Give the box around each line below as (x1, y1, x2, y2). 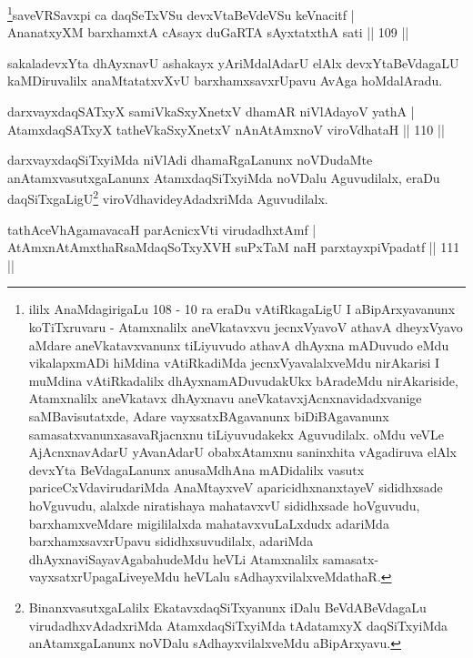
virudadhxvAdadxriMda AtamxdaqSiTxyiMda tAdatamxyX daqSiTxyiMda (28, 615, 448, 634)
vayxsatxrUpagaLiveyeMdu (28, 567, 180, 586)
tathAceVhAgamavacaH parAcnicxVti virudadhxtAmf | (7, 219, 317, 238)
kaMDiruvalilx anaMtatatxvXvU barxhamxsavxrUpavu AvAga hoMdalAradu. (7, 71, 443, 90)
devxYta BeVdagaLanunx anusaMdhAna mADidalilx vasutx (28, 460, 365, 479)
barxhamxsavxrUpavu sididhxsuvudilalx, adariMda (28, 531, 314, 551)
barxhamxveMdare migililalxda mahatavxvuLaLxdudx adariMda (28, 513, 389, 532)
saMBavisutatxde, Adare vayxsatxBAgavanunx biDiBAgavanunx (28, 407, 389, 425)
